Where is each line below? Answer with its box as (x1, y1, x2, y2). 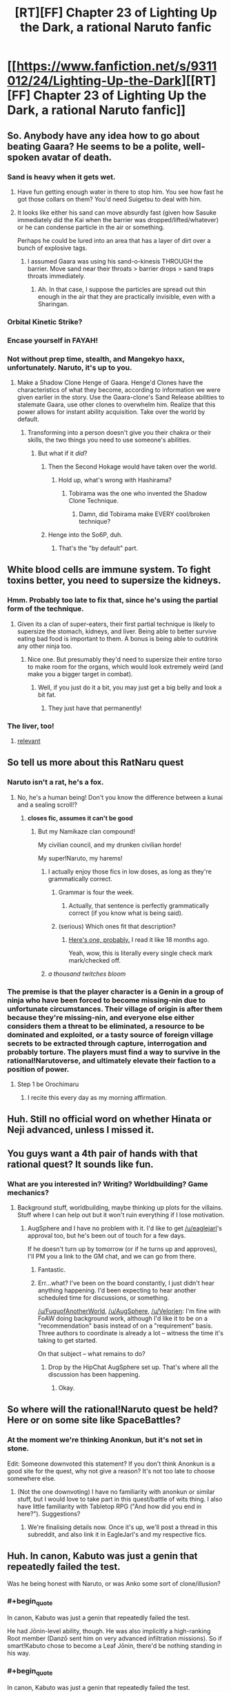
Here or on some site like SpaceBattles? (7, 1415, 181, 1426)
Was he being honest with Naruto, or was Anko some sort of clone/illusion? (7, 1579, 221, 1588)
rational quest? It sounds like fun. (7, 1158, 154, 1170)
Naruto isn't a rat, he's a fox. (7, 778, 104, 787)
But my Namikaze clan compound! (37, 827, 136, 836)
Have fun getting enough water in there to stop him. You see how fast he (17, 188, 224, 196)
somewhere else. (7, 1474, 57, 1482)
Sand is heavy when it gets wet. (7, 172, 116, 181)
